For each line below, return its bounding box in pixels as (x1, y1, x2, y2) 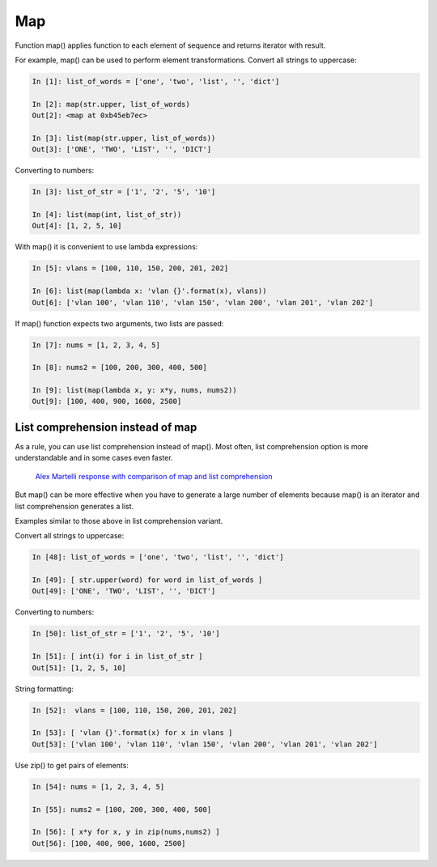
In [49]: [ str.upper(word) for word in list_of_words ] (32, 576, 263, 584)
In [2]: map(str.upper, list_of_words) (32, 100, 190, 108)
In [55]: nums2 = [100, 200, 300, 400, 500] (32, 805, 212, 814)
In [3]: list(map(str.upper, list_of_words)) (32, 134, 216, 142)
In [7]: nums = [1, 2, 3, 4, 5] (32, 340, 161, 350)
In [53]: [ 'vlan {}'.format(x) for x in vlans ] (32, 729, 233, 737)
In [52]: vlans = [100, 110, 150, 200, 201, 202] (32, 705, 238, 715)
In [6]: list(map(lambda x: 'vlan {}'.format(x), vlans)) (32, 287, 267, 295)
